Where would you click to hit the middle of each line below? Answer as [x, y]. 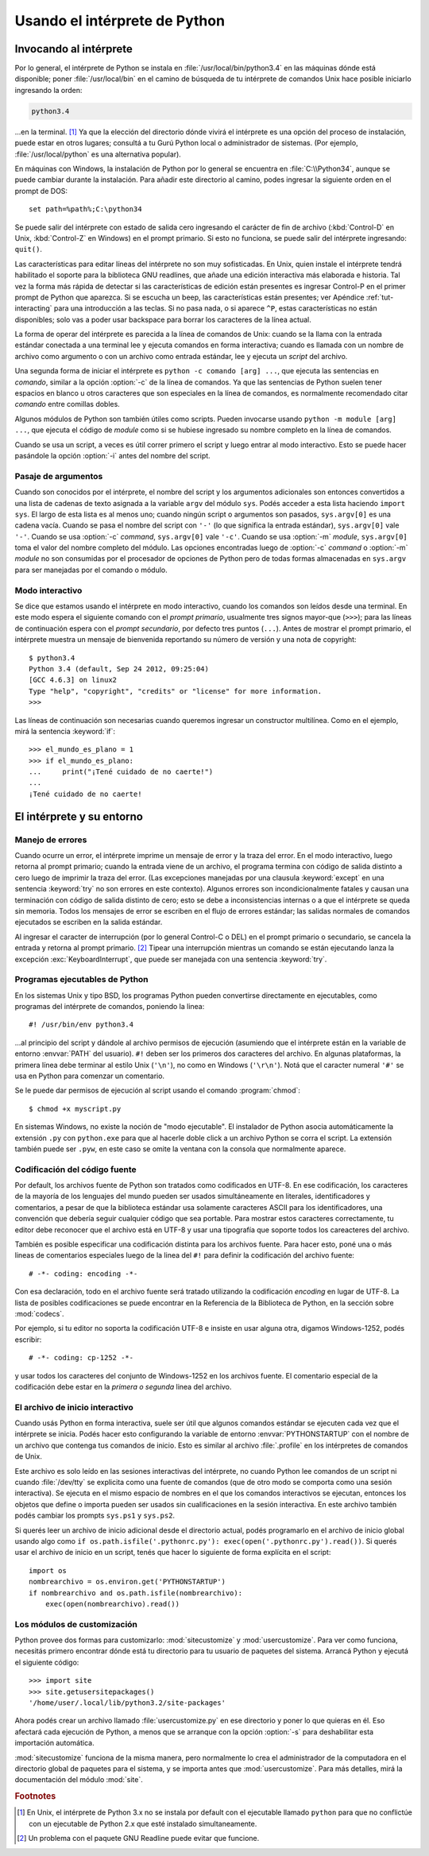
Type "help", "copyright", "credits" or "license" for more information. [176, 691]
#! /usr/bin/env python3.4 [81, 1025]
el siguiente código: [47, 1662]
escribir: [28, 1340]
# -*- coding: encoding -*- [83, 1274]
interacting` [33, 308]
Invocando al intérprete [73, 49]
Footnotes [35, 1796]
